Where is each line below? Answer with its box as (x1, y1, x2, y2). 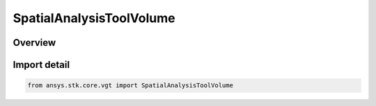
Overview (13, 37, 56, 48)
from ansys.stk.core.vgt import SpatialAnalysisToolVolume (27, 82, 233, 89)
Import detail (13, 59, 70, 71)
